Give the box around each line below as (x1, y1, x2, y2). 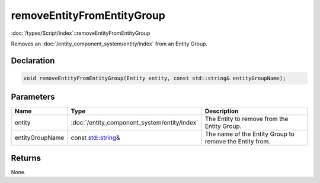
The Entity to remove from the (204, 115, 289, 123)
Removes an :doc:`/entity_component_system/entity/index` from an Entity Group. (11, 40, 207, 47)
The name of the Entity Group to (204, 130, 295, 138)
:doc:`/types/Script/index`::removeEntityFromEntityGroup (11, 30, 151, 37)
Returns (11, 153, 41, 163)
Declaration (11, 55, 55, 66)
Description (204, 107, 239, 115)
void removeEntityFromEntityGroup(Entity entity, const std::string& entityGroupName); (23, 74, 286, 81)
